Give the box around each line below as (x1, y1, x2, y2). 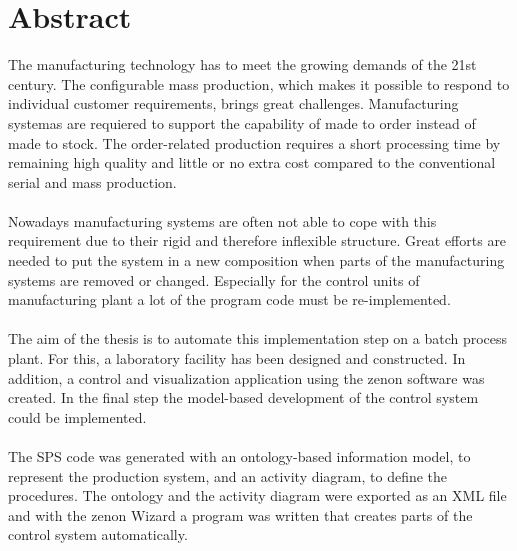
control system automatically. (8, 524, 188, 545)
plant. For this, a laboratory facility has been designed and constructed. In (8, 348, 466, 369)
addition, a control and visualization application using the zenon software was (8, 367, 485, 388)
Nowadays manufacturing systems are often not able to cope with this (8, 210, 437, 231)
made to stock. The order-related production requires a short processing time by (8, 132, 501, 153)
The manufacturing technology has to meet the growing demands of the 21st (8, 54, 477, 75)
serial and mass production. (8, 171, 177, 192)
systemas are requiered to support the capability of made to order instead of (8, 112, 476, 133)
